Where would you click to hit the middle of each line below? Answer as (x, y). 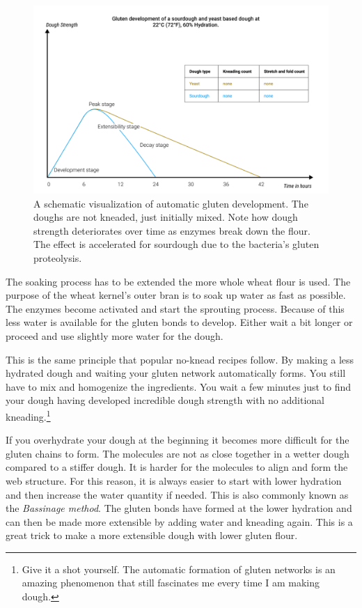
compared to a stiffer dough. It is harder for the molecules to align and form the (177, 467)
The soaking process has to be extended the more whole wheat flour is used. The (178, 281)
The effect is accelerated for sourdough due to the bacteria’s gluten (176, 244)
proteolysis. (58, 257)
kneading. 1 (28, 415)
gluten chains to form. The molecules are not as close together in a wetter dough (178, 453)
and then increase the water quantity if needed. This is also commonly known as (177, 494)
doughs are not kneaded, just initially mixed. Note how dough (166, 217)
